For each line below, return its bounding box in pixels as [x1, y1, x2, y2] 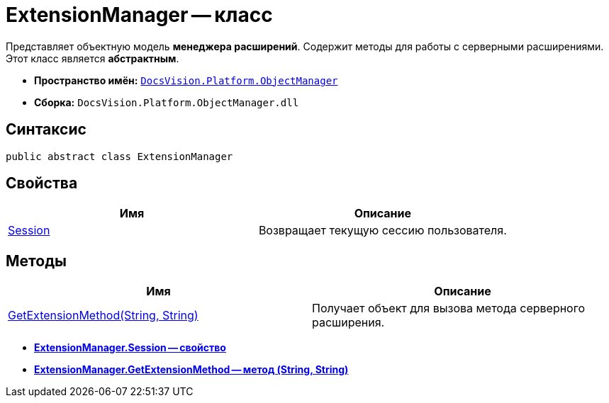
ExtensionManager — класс [6, 3, 273, 27]
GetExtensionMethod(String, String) [8, 308, 199, 323]
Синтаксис [6, 120, 86, 139]
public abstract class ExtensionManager [6, 150, 233, 162]
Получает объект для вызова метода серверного [312, 301, 585, 316]
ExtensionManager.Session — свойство [34, 341, 226, 354]
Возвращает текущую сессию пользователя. [258, 223, 507, 238]
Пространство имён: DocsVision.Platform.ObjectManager [34, 74, 338, 86]
